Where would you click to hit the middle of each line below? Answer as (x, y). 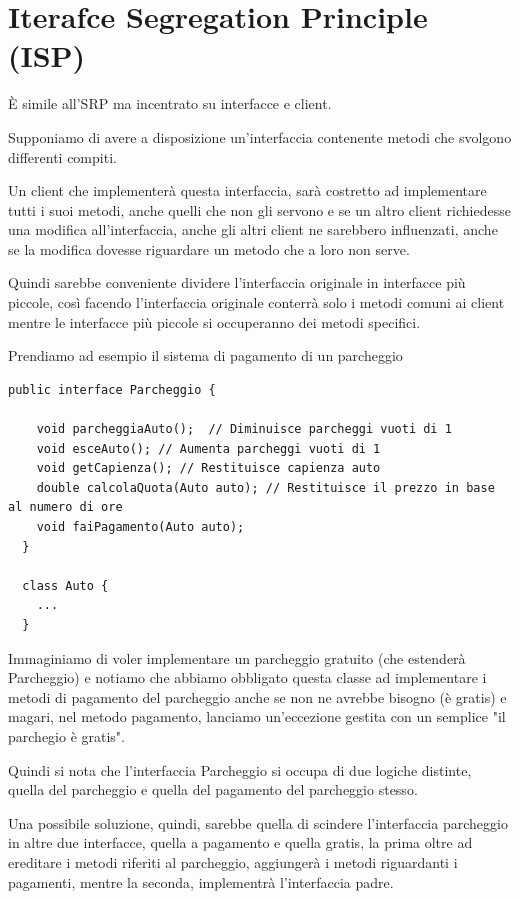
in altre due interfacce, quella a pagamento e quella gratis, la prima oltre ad (240, 842)
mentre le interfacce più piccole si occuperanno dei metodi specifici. (214, 321)
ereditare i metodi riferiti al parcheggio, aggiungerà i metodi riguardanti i (233, 861)
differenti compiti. (62, 156)
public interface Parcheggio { (112, 389)
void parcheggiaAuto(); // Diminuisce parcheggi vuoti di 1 (244, 429)
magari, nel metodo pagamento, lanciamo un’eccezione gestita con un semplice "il (257, 716)
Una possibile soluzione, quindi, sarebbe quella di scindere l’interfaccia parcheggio (258, 822)
